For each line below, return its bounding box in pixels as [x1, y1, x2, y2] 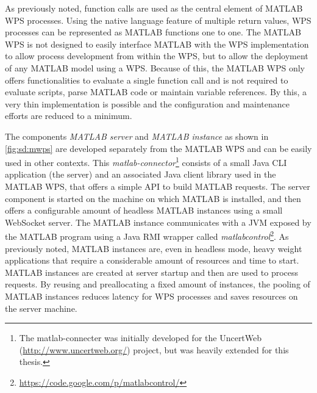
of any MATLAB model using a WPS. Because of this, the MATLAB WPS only [5, 61, 305, 74]
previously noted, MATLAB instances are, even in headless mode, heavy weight [5, 242, 302, 254]
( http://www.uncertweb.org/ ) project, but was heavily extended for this [19, 343, 289, 356]
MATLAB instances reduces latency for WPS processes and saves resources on [5, 289, 298, 302]
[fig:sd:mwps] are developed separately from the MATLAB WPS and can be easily [5, 142, 312, 154]
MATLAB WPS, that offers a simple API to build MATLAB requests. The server [5, 179, 310, 192]
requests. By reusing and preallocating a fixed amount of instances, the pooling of [5, 278, 310, 290]
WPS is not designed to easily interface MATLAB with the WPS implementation [5, 37, 309, 50]
